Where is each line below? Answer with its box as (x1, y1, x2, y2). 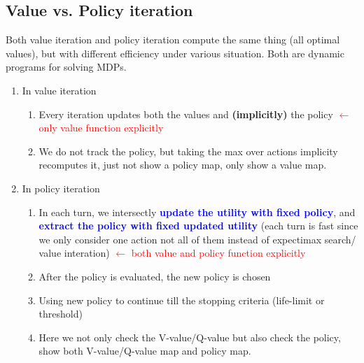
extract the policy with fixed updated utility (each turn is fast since (38, 218, 358, 233)
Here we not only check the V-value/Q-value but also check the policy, (38, 329, 341, 344)
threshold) (38, 306, 83, 321)
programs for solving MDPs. (6, 59, 127, 74)
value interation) (38, 245, 110, 260)
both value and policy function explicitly (131, 245, 306, 260)
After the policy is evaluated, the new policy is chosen (38, 269, 271, 283)
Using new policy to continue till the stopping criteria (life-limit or (38, 292, 325, 307)
